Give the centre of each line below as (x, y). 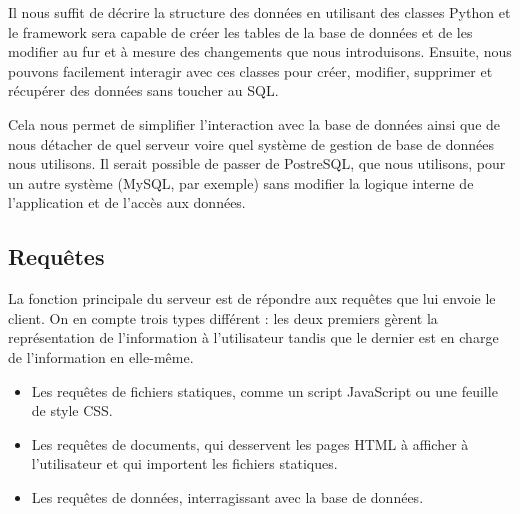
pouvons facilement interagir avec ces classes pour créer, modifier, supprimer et (250, 70)
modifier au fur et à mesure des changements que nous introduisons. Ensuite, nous (260, 51)
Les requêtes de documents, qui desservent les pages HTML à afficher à (250, 443)
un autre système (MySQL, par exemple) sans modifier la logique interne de (241, 182)
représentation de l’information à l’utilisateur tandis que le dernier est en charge (253, 337)
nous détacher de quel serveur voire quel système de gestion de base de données (251, 143)
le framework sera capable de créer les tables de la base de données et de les (240, 31)
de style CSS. (72, 410)
